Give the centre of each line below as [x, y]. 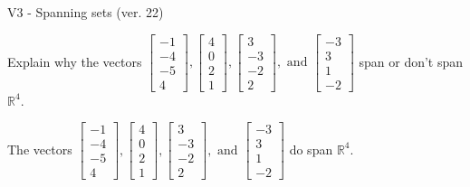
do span [311, 149]
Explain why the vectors [75, 61]
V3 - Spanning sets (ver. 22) [86, 12]
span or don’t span [411, 61]
